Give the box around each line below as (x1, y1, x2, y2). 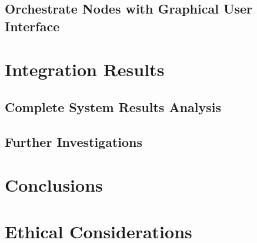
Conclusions (5, 173, 103, 197)
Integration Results (5, 57, 165, 81)
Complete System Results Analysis (5, 97, 222, 116)
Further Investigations (5, 132, 143, 150)
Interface (5, 17, 60, 35)
